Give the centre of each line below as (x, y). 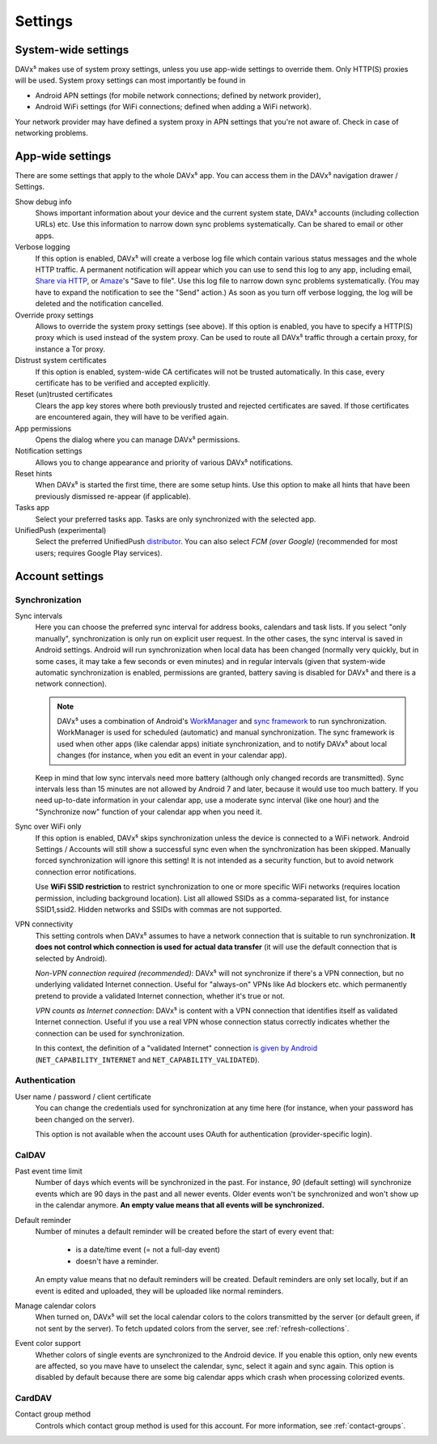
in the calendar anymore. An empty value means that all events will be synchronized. (180, 1205)
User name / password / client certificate (83, 1097)
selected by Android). (71, 958)
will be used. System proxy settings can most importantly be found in (130, 80)
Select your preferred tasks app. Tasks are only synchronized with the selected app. (176, 519)
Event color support (48, 1344)
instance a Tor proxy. (70, 349)
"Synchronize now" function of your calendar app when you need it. (149, 811)
